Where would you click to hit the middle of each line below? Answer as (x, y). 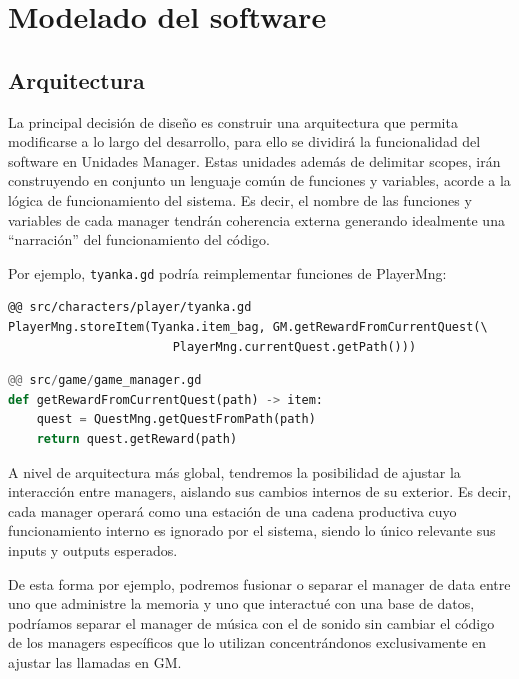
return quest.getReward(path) (137, 438)
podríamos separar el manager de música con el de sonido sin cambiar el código (251, 622)
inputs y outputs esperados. (93, 549)
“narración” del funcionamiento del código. (139, 239)
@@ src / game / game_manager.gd (105, 380)
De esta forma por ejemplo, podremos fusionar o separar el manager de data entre (259, 583)
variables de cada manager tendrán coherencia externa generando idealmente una (256, 219)
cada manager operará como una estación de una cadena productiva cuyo (232, 510)
